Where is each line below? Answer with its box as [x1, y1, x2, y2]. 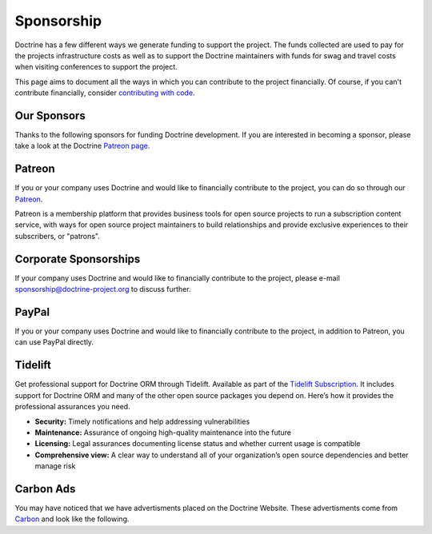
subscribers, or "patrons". [14, 231, 100, 241]
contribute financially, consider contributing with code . [14, 88, 195, 98]
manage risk [34, 461, 76, 471]
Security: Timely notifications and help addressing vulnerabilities [34, 416, 250, 426]
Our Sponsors [14, 109, 86, 122]
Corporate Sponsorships [14, 252, 141, 265]
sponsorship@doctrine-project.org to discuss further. [14, 285, 191, 294]
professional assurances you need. [14, 402, 131, 412]
